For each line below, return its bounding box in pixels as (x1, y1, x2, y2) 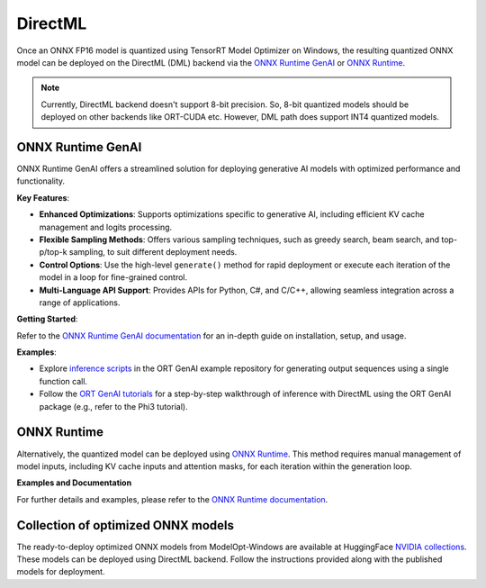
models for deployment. (16, 566, 105, 577)
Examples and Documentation (16, 477, 132, 488)
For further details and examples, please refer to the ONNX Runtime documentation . (16, 493, 328, 504)
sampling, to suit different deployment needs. (68, 247, 238, 258)
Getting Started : (16, 313, 78, 324)
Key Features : (16, 192, 70, 203)
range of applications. (39, 297, 121, 308)
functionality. (16, 176, 66, 186)
